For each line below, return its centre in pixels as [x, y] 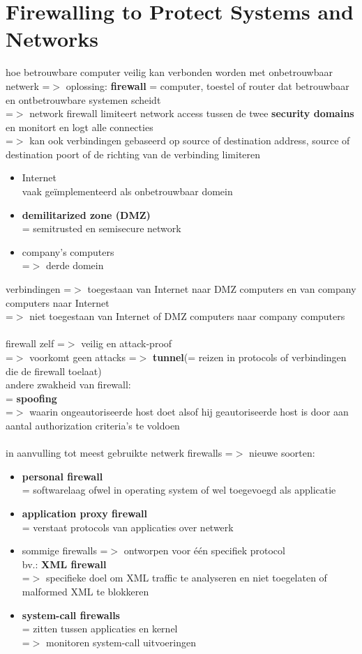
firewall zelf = [35, 343]
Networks [52, 39]
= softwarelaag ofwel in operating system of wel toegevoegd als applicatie [179, 490]
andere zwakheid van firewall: [68, 385]
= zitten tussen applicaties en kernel [100, 629]
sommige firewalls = [65, 550]
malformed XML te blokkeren [85, 591]
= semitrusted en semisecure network [101, 228]
